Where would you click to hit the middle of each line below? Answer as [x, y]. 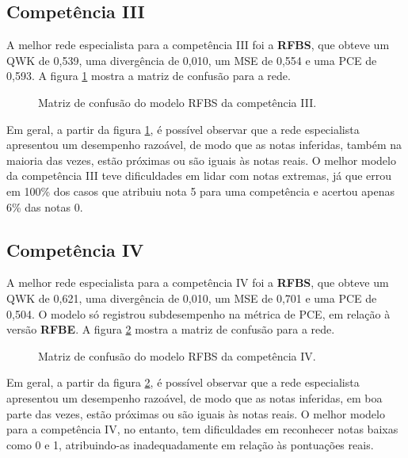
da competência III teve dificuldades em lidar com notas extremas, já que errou [199, 176]
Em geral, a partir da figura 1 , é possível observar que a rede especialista [183, 129]
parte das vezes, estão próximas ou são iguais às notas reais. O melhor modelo [196, 413]
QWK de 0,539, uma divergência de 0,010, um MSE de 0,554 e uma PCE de [192, 60]
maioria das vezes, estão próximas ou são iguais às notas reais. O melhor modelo [201, 160]
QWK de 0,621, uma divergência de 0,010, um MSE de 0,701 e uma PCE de [192, 298]
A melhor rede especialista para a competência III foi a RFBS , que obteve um [198, 45]
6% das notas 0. [45, 206]
